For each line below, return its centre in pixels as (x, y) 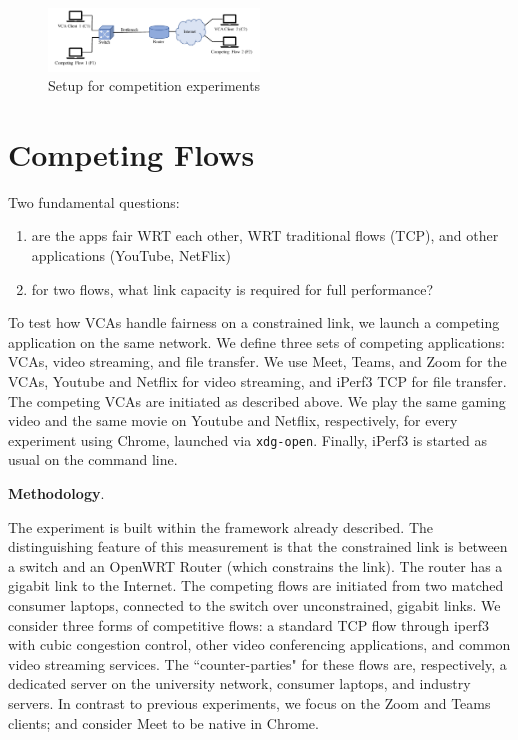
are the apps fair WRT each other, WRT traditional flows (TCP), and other (265, 235)
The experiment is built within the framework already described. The (221, 526)
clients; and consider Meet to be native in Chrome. (163, 722)
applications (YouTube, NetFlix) (131, 255)
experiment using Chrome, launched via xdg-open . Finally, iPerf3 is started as (247, 439)
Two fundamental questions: (94, 201)
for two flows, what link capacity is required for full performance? (232, 288)
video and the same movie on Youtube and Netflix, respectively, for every (233, 420)
